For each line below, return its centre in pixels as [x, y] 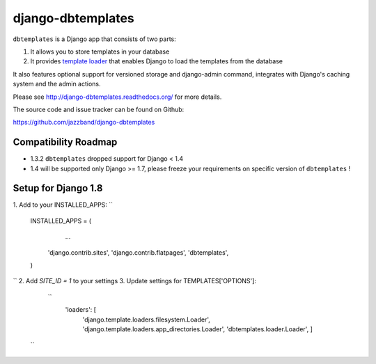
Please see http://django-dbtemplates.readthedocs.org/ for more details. [117, 97]
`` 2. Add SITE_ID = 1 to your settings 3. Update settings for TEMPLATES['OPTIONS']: [135, 281]
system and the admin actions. [57, 84]
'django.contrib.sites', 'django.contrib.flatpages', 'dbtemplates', [138, 252]
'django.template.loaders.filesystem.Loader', [146, 319]
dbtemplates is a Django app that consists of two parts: [95, 39]
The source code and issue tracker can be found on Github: [99, 109]
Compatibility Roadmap [65, 142]
